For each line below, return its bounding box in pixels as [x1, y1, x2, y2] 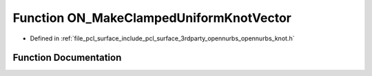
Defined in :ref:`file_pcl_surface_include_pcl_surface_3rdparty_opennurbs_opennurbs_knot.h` [30, 34, 295, 42]
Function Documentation [12, 52, 122, 64]
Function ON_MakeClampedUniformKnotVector [12, 10, 292, 25]
